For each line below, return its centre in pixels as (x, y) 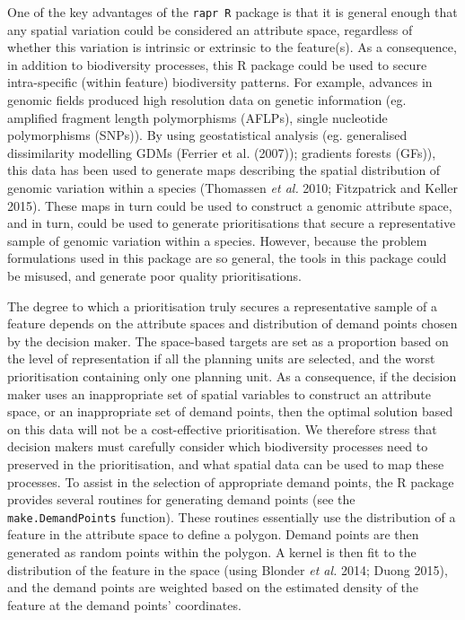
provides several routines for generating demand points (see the (181, 499)
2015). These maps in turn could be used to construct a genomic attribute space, (230, 205)
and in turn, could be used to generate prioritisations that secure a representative (232, 223)
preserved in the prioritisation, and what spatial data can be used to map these (226, 463)
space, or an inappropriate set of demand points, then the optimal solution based (230, 411)
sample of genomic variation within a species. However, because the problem (217, 240)
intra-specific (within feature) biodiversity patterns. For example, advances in (220, 82)
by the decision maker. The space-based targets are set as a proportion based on (228, 341)
